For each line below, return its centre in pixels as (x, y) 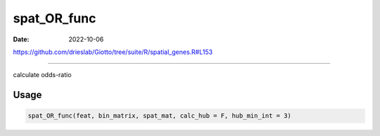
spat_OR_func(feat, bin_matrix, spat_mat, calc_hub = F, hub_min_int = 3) (160, 116)
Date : (21, 39)
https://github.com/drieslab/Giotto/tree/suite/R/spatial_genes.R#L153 (113, 52)
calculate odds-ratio (42, 75)
